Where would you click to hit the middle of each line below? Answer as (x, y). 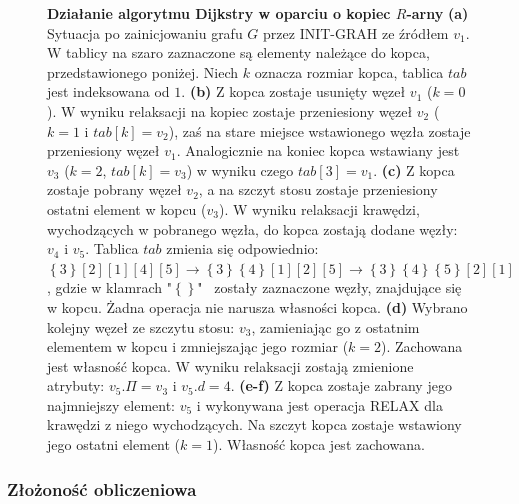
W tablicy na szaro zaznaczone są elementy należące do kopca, (238, 52)
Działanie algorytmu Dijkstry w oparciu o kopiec (219, 13)
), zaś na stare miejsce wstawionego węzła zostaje (319, 130)
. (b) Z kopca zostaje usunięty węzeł (293, 91)
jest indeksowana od (108, 91)
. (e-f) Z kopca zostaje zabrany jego (341, 385)
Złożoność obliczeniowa (102, 488)
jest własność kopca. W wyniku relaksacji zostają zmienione (230, 365)
